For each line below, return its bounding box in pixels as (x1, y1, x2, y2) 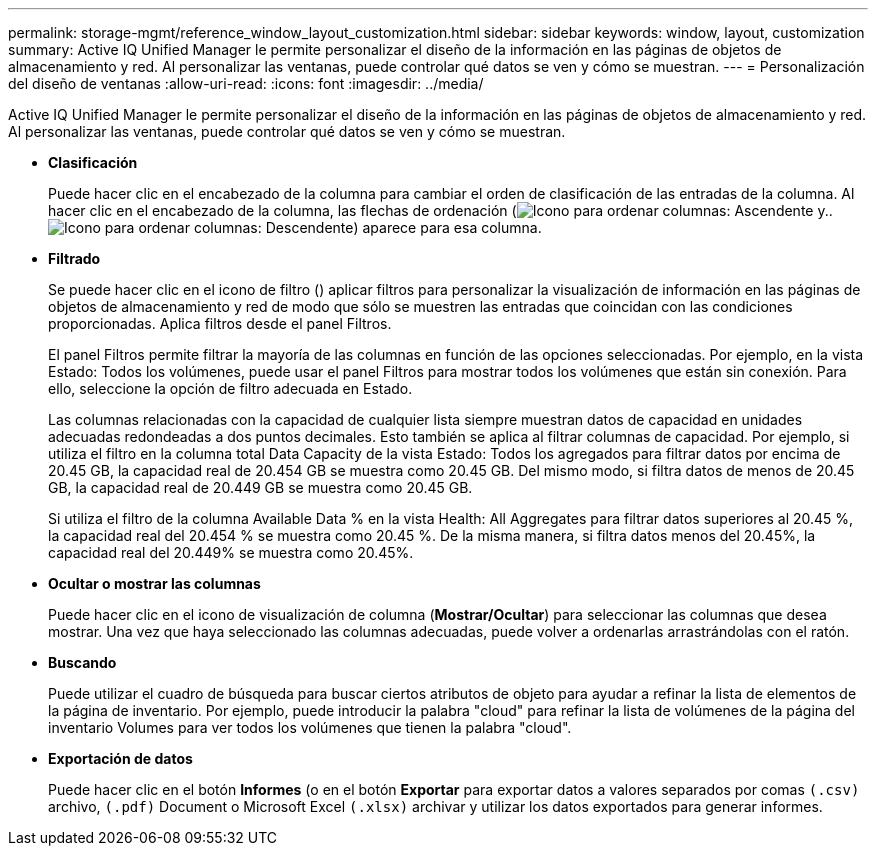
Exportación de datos (48, 750, 193, 767)
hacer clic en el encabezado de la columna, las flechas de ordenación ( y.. (48, 202, 833, 219)
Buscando (48, 654, 117, 671)
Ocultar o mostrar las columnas (48, 575, 261, 592)
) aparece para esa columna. (353, 219, 542, 236)
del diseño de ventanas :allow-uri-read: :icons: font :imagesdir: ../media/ (8, 75, 484, 92)
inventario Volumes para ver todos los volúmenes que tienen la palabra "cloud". (48, 719, 572, 736)
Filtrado (48, 250, 101, 267)
